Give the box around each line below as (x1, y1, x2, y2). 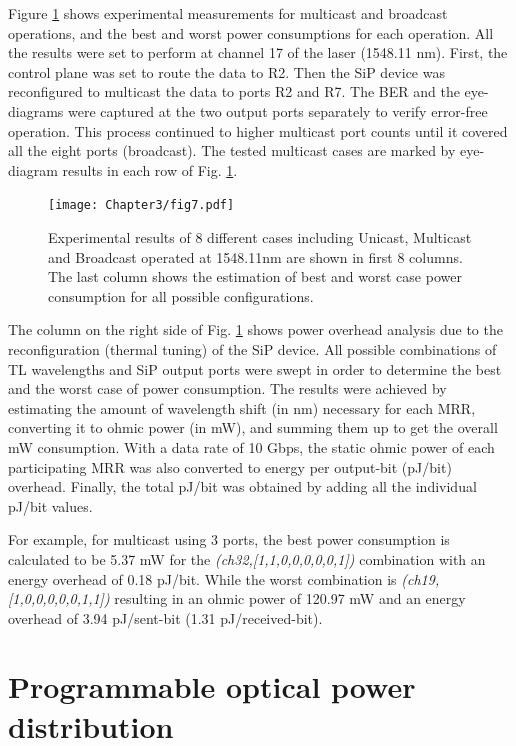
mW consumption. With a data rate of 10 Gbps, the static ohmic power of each (8, 436, 495, 457)
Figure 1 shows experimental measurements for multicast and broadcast (8, 3, 448, 23)
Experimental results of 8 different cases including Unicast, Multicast (48, 227, 472, 247)
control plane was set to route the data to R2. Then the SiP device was (8, 61, 445, 82)
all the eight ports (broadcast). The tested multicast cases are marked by (8, 140, 456, 161)
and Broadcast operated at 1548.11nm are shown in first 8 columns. (48, 246, 463, 267)
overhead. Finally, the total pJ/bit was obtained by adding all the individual (8, 476, 477, 497)
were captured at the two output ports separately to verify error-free (68, 100, 488, 121)
